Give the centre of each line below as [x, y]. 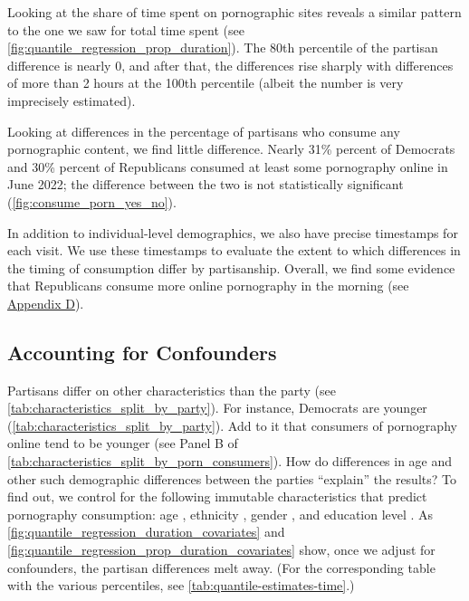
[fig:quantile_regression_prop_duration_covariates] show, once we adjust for [221, 550]
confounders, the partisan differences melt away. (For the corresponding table [221, 567]
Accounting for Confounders [142, 352]
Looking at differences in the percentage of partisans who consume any [204, 131]
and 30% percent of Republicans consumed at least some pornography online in [228, 166]
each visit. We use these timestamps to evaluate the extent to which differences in [234, 250]
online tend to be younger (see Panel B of [123, 443]
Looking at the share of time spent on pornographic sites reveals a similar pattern [234, 12]
